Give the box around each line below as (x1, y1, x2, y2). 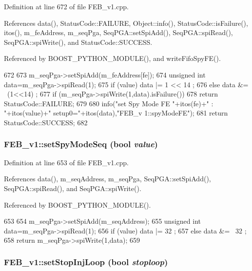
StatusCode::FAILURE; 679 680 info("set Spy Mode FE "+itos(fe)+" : (4, 98, 213, 108)
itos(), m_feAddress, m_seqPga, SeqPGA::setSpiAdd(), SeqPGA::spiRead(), (4, 27, 233, 38)
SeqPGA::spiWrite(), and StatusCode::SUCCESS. (4, 37, 153, 47)
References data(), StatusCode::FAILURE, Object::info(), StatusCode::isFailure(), (4, 18, 248, 28)
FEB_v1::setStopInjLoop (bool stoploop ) (4, 255, 168, 268)
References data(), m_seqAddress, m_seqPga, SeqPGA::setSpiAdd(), (4, 174, 211, 184)
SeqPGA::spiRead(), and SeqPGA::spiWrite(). (4, 183, 141, 193)
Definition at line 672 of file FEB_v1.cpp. (4, 1, 129, 11)
